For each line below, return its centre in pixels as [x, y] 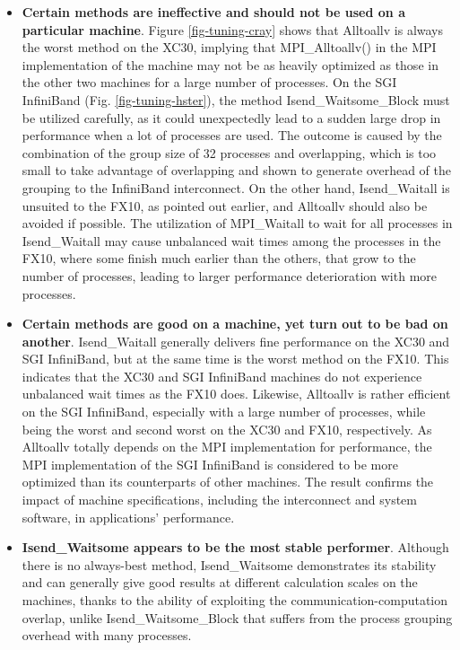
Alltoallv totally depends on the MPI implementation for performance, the [227, 447]
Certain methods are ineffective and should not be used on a [213, 12]
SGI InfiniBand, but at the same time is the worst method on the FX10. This [235, 359]
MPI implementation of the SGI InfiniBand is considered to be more [210, 464]
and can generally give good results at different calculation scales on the [220, 582]
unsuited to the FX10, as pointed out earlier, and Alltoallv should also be [225, 205]
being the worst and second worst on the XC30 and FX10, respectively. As [227, 429]
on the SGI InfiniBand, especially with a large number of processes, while [224, 412]
